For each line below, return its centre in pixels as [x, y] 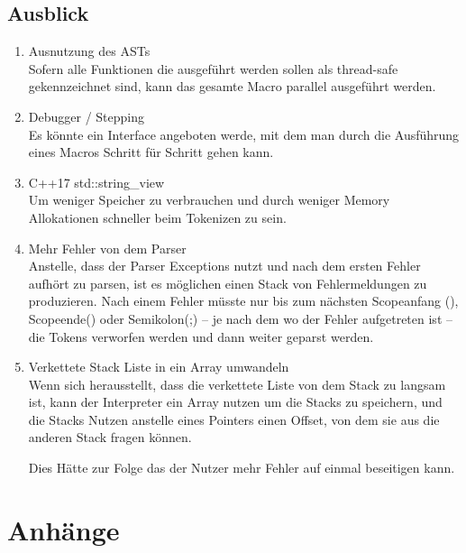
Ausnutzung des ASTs [89, 51]
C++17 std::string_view [96, 182]
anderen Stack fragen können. [110, 437]
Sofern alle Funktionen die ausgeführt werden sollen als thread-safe [213, 68]
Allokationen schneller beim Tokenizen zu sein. [157, 217]
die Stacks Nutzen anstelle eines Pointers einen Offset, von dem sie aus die [234, 419]
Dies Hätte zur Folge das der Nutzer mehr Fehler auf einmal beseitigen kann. [242, 468]
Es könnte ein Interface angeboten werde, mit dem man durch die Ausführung [244, 134]
